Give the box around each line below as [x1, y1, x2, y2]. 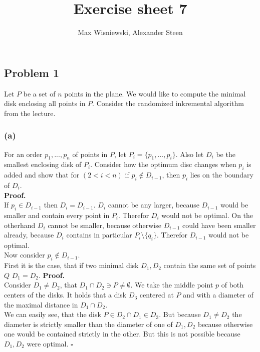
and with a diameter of [183, 289, 253, 300]
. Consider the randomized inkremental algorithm [92, 98, 244, 108]
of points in [72, 148, 108, 159]
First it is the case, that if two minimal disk [4, 260, 139, 270]
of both [221, 279, 244, 290]
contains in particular [66, 229, 132, 240]
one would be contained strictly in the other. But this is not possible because [4, 328, 240, 339]
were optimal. [27, 338, 69, 349]
